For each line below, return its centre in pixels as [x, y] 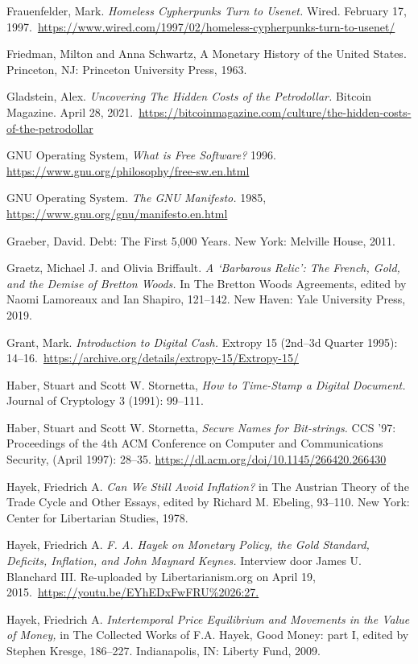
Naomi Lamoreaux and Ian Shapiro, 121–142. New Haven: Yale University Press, [206, 299]
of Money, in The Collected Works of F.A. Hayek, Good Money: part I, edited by [208, 635]
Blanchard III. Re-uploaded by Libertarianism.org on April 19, [161, 576]
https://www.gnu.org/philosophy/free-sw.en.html [128, 170]
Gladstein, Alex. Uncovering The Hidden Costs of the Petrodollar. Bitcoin [189, 96]
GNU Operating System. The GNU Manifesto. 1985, [137, 198]
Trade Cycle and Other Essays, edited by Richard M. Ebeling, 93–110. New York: [208, 502]
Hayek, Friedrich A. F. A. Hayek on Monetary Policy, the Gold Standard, [188, 544]
